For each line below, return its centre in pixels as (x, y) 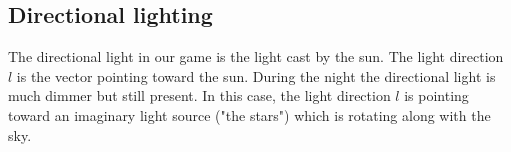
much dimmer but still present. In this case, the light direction (199, 95)
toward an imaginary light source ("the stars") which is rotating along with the (249, 114)
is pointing (436, 95)
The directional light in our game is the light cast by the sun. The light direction (256, 56)
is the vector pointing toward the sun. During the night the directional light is (256, 75)
